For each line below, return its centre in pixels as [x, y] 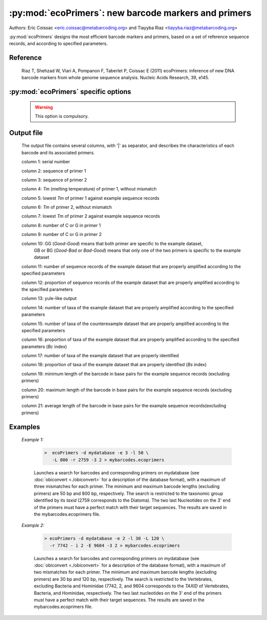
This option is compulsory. [62, 116]
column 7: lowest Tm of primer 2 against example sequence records [91, 216]
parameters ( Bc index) [44, 346]
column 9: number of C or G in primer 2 [62, 235]
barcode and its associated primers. [58, 152]
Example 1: [33, 440]
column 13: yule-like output [49, 298]
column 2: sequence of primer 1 [54, 171]
